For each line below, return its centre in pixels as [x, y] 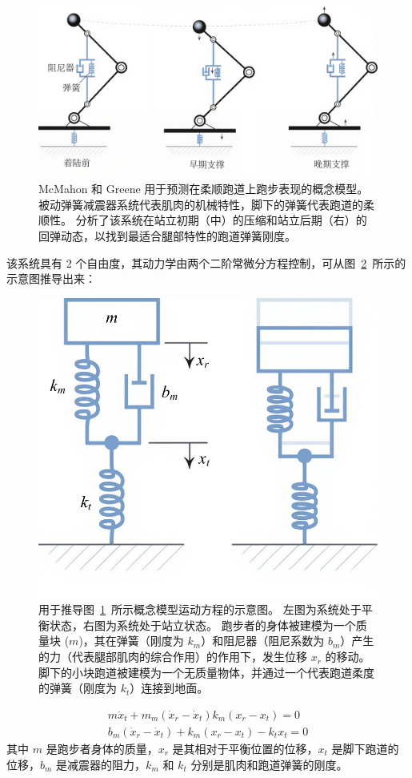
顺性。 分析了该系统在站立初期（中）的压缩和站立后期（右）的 [203, 220]
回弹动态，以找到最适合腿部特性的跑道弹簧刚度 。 [167, 236]
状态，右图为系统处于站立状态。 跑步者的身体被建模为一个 [202, 625]
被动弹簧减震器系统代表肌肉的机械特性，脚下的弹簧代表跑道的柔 [206, 204]
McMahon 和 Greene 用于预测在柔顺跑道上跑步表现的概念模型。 [204, 189]
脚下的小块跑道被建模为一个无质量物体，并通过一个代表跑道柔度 [206, 672]
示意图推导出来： [51, 278]
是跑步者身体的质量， [102, 748]
